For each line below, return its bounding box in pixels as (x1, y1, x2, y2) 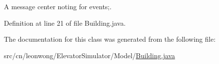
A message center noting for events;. (4, 1, 112, 11)
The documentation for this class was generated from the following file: (4, 34, 216, 44)
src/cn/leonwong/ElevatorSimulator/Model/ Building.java (4, 50, 175, 60)
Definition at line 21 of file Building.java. (4, 17, 126, 28)
